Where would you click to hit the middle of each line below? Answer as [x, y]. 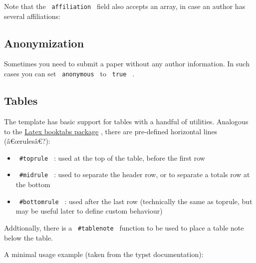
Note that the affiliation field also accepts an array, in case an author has [125, 6]
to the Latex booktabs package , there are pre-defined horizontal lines [111, 131]
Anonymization [44, 43]
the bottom [33, 184]
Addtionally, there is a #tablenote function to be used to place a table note [124, 227]
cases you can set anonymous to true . [69, 74]
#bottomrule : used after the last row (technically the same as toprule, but [136, 201]
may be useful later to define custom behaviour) [89, 211]
